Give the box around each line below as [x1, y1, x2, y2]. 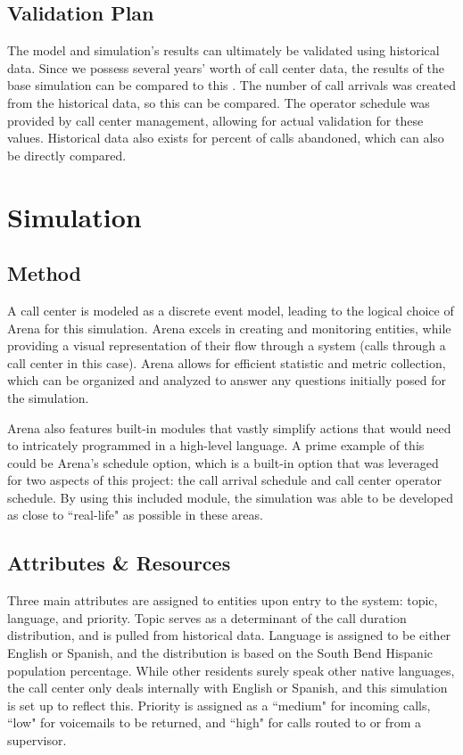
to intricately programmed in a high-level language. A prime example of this [7, 436, 425, 455]
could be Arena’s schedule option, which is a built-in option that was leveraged [7, 453, 439, 472]
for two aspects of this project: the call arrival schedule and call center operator [7, 471, 442, 489]
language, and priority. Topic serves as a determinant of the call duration [7, 608, 407, 627]
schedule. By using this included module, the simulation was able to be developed [7, 488, 453, 506]
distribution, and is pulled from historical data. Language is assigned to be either [7, 626, 451, 644]
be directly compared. [7, 145, 127, 164]
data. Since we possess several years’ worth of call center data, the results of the [7, 58, 444, 77]
